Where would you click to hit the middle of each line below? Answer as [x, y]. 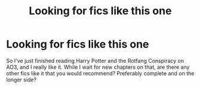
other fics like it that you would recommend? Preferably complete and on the [100, 73]
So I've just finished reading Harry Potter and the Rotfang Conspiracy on [95, 61]
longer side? [21, 80]
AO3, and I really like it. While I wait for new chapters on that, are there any [98, 67]
